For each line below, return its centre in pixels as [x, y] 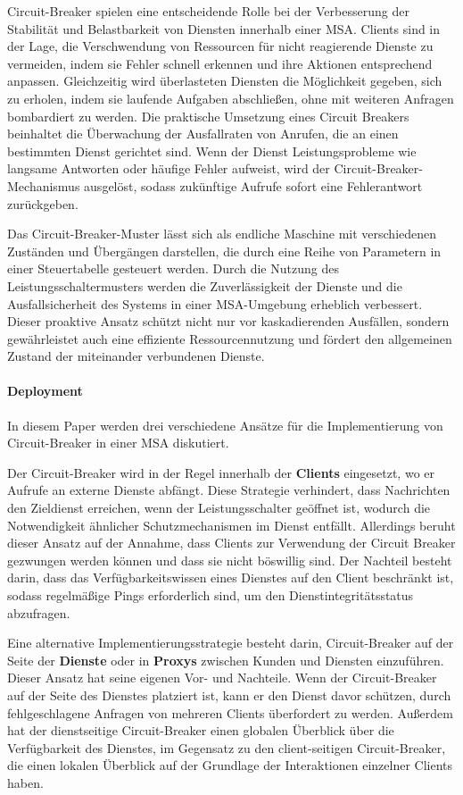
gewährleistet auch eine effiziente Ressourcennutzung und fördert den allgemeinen [230, 338]
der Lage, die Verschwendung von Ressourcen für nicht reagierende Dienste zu [220, 46]
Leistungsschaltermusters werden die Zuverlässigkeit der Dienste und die [205, 285]
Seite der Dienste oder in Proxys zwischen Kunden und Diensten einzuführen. [226, 660]
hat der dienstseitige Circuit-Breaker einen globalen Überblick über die [201, 730]
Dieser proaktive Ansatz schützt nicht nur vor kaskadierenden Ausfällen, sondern [228, 321]
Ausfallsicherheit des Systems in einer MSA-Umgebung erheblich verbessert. [215, 303]
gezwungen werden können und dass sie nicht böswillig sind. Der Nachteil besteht [230, 560]
